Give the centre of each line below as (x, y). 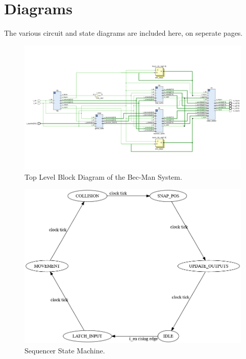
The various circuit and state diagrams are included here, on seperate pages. (124, 33)
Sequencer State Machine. (65, 350)
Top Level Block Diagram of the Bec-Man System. (103, 176)
